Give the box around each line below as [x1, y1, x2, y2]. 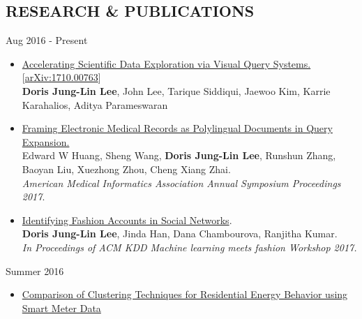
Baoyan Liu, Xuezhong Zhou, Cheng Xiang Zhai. [22, 161, 231, 176]
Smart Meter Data [22, 300, 101, 315]
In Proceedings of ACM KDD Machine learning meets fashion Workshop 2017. [22, 239, 357, 254]
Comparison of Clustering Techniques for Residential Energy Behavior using [22, 287, 348, 302]
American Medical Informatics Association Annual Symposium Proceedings [22, 175, 341, 190]
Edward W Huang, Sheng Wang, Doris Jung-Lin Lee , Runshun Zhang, [22, 148, 336, 163]
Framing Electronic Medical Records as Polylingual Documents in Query [22, 121, 333, 135]
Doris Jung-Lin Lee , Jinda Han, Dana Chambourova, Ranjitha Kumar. [22, 226, 338, 241]
